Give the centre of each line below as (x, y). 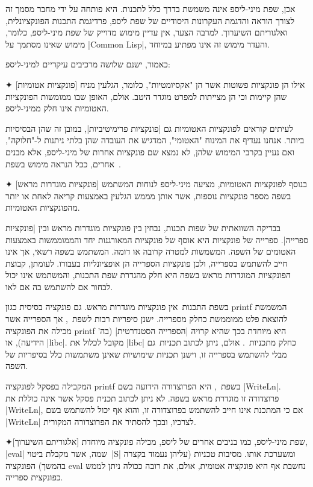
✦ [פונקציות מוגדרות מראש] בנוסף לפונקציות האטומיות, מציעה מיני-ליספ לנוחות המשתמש (156, 184)
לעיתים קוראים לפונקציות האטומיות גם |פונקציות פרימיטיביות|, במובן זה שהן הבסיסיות (149, 128)
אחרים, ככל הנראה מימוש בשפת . (63, 163)
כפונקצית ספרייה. (34, 477)
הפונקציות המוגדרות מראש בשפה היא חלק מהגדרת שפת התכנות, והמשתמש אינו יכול (148, 275)
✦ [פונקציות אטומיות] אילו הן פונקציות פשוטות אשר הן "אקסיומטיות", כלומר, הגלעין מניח (155, 84)
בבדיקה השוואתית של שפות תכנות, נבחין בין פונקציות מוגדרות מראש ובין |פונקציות (143, 227)
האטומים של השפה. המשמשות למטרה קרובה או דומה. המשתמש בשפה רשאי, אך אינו (151, 251)
